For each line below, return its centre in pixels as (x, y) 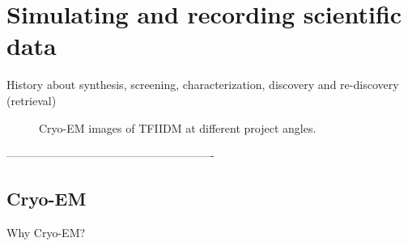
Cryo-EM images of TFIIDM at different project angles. (178, 127)
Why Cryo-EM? (46, 232)
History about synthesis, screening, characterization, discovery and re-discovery (203, 85)
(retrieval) (32, 100)
